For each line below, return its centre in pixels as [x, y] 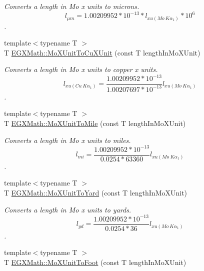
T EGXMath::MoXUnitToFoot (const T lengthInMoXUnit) [95, 262]
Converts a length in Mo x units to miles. [67, 140]
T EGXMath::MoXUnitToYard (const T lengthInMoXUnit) [96, 193]
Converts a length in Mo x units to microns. [72, 6]
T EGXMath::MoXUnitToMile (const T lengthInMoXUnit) [95, 123]
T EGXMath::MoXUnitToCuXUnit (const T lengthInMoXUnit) [102, 52]
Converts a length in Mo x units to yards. [68, 209]
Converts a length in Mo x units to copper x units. [81, 69]
